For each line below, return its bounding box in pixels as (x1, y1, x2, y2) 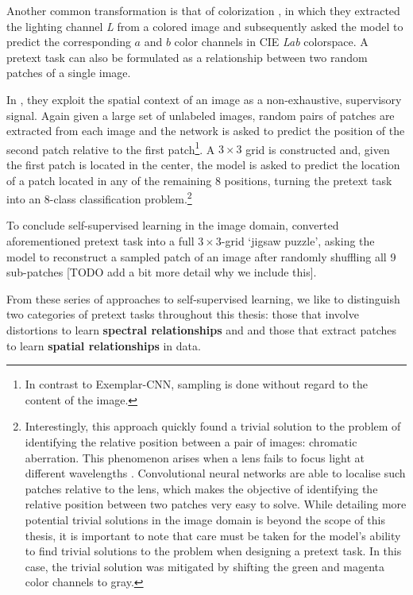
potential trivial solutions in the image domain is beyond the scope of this (25, 511, 385, 527)
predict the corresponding (6, 33, 131, 50)
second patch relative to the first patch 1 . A (6, 138, 215, 157)
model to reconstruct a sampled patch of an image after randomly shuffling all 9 (6, 248, 396, 265)
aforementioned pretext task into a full (6, 233, 195, 249)
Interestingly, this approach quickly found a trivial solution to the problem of (25, 418, 401, 435)
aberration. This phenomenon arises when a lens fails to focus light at (25, 449, 365, 466)
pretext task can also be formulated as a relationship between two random (6, 48, 368, 65)
